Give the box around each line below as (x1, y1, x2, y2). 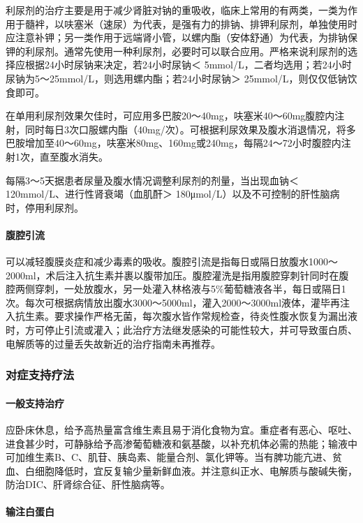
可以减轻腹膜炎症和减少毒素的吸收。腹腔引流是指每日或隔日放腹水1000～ (6, 254, 338, 269)
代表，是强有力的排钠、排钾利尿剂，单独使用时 (142, 16, 357, 31)
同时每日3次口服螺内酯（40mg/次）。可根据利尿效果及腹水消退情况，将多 (24, 121, 356, 136)
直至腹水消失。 (39, 149, 108, 163)
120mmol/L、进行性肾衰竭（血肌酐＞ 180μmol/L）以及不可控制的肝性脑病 (6, 186, 340, 201)
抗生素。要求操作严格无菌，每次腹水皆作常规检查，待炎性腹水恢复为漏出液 (15, 309, 357, 323)
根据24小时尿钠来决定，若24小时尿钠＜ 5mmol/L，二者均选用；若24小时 (24, 57, 352, 72)
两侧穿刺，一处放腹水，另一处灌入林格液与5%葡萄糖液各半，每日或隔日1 (15, 281, 346, 296)
